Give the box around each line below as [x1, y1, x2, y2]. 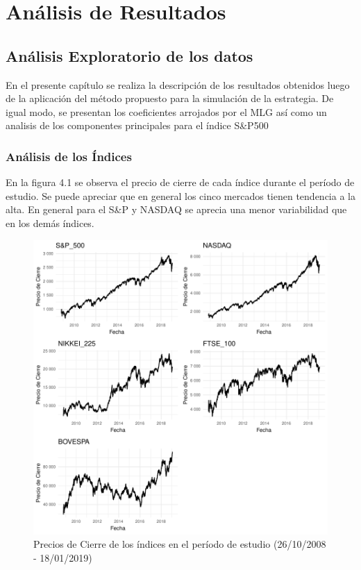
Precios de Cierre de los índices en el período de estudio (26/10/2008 [33, 537, 326, 551]
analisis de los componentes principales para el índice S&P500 [6, 118, 269, 133]
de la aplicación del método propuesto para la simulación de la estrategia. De [6, 91, 334, 106]
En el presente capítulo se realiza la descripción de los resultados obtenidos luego [6, 77, 350, 92]
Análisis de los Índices [6, 147, 132, 165]
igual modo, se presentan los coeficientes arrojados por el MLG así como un [6, 104, 327, 119]
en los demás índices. [6, 215, 94, 230]
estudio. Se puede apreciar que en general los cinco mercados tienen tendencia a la [6, 188, 355, 203]
